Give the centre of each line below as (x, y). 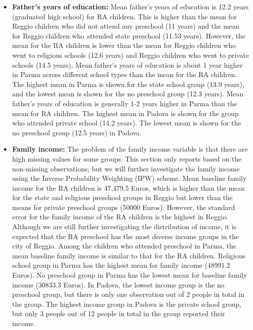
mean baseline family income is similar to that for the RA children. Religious (129, 255)
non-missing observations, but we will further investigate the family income (126, 168)
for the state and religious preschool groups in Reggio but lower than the (122, 197)
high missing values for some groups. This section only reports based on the (127, 158)
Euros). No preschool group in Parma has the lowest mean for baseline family (129, 275)
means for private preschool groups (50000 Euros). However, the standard (124, 207)
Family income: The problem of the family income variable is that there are (130, 149)
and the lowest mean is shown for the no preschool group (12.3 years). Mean (128, 94)
